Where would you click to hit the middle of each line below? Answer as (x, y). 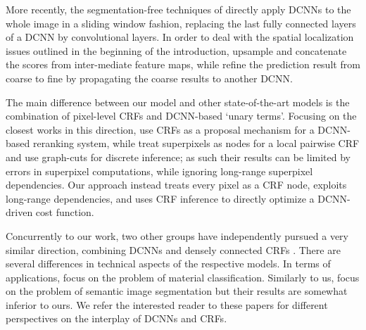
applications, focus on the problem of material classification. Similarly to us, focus (183, 277)
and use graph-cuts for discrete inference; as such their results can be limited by (178, 157)
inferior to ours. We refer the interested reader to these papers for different (167, 304)
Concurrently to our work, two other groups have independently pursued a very (177, 235)
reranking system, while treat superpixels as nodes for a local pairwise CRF (196, 143)
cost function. (65, 212)
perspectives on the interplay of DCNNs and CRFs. (116, 318)
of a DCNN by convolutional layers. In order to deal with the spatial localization (180, 37)
